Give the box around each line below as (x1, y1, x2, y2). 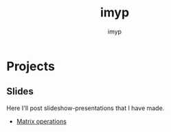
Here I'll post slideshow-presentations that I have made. (6, 104, 165, 112)
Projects (6, 58, 56, 74)
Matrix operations (16, 117, 67, 125)
